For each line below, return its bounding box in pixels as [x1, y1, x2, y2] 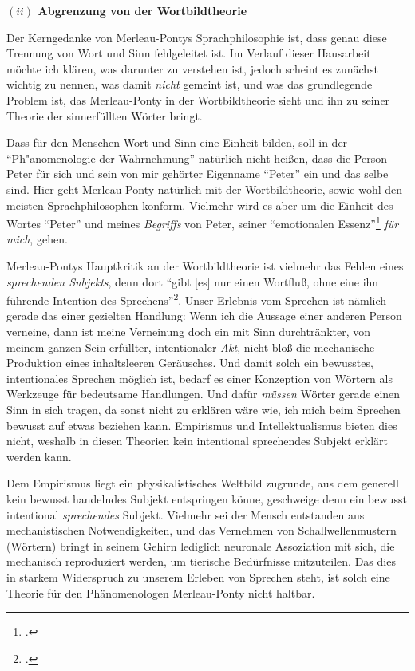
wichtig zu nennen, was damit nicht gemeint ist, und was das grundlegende [6, 76, 373, 93]
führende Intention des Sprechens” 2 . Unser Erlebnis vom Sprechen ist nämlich [6, 290, 387, 308]
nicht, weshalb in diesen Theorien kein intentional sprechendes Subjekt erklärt [6, 432, 389, 449]
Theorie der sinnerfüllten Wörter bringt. [6, 107, 203, 124]
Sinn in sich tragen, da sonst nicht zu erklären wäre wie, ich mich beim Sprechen [6, 401, 401, 417]
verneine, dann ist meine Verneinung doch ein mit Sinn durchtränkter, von [6, 323, 371, 339]
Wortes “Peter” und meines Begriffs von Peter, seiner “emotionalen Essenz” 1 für [6, 213, 399, 231]
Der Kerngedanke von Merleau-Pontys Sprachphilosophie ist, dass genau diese [6, 29, 387, 45]
